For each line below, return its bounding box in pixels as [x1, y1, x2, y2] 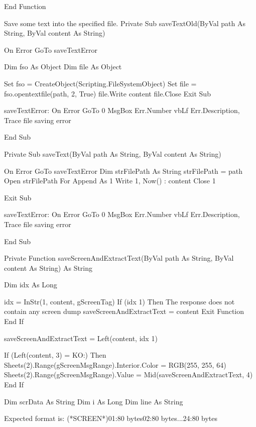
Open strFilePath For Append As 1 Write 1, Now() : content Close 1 [4, 175, 216, 186]
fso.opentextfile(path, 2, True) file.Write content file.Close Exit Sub [4, 88, 211, 98]
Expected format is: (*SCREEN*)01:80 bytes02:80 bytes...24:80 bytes [4, 413, 218, 423]
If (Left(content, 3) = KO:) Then [4, 350, 106, 360]
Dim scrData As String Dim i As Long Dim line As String [4, 396, 183, 406]
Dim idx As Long [4, 279, 57, 290]
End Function [4, 1, 46, 11]
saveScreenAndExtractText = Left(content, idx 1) [4, 333, 158, 343]
